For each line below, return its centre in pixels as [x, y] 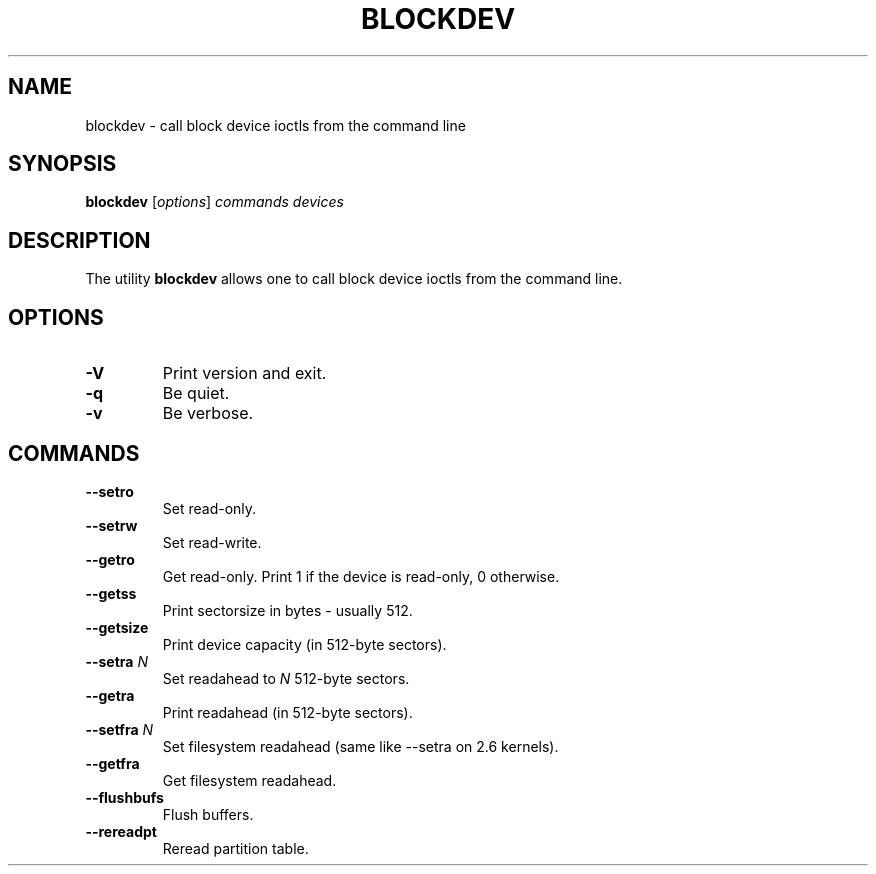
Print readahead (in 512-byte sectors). [287, 712]
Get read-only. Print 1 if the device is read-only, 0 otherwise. [361, 576]
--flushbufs [124, 797]
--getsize [117, 627]
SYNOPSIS [62, 164]
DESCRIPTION [79, 240]
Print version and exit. [244, 373]
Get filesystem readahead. [249, 780]
